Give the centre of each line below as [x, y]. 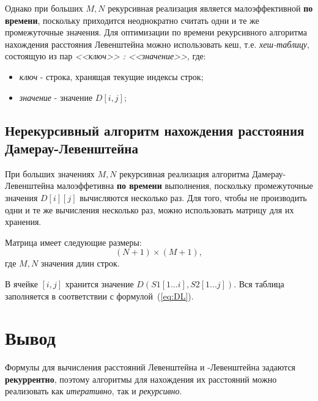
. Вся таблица [259, 283]
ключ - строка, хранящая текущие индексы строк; [111, 76]
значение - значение [56, 97]
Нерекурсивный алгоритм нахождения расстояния [155, 130]
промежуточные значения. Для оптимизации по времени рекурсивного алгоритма [156, 32]
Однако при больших [44, 8]
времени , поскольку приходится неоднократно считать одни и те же [132, 20]
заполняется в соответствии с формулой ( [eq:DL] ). [99, 296]
